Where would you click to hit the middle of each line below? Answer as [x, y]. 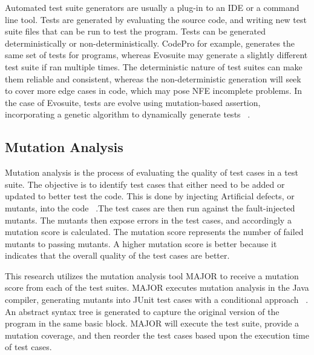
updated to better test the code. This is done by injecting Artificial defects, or [150, 196]
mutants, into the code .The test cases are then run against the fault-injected [150, 207]
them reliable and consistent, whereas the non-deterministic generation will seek [153, 78]
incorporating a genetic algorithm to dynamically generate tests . [128, 114]
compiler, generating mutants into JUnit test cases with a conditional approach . [157, 300]
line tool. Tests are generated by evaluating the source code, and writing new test [156, 19]
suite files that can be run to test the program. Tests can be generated [136, 31]
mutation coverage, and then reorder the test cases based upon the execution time [157, 335]
